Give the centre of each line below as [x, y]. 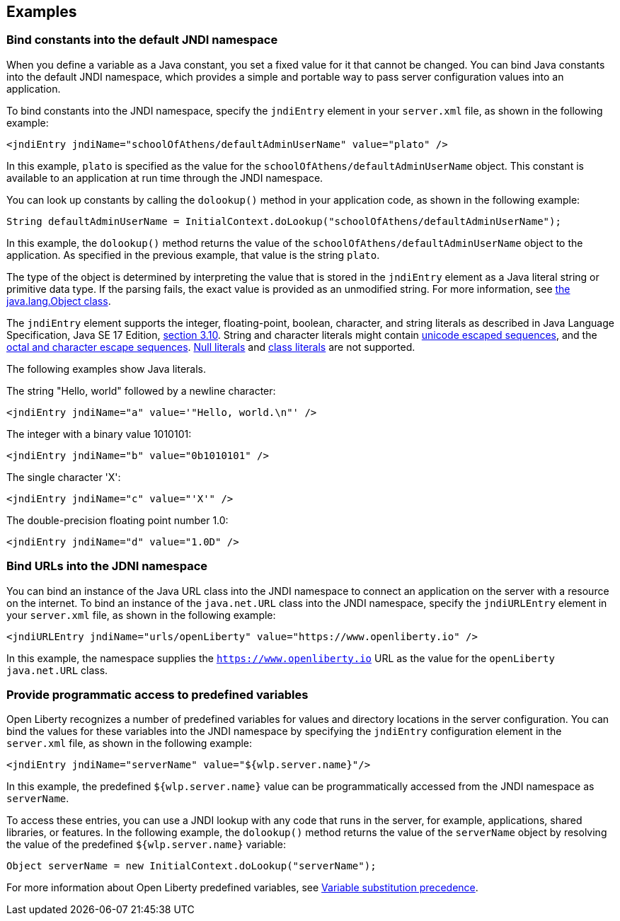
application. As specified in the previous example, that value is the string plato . [193, 255]
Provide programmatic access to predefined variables [157, 694]
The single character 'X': [64, 477]
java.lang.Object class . [59, 301]
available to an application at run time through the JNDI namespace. [165, 178]
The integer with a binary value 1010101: [99, 434]
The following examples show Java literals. [106, 369]
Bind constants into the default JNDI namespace [142, 40]
